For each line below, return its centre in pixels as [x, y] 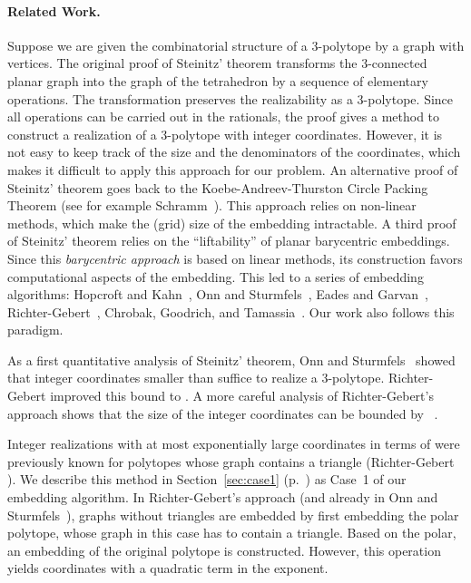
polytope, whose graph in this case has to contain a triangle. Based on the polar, [232, 533]
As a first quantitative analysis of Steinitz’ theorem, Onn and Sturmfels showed [231, 360]
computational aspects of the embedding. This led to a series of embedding [216, 276]
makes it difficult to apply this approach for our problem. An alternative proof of [233, 169]
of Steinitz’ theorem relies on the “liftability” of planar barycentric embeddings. [229, 241]
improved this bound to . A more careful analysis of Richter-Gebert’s [242, 396]
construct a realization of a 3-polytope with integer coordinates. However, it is [225, 134]
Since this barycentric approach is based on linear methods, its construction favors [235, 258]
